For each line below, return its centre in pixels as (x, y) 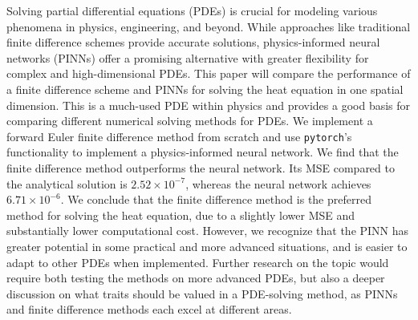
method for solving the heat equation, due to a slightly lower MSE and (181, 215)
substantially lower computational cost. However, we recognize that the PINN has (208, 231)
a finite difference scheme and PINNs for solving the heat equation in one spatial (205, 89)
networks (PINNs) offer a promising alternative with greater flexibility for (188, 57)
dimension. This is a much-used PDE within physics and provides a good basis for (209, 105)
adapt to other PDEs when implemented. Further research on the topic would (198, 262)
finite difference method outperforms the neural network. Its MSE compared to (201, 168)
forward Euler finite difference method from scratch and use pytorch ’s (179, 136)
